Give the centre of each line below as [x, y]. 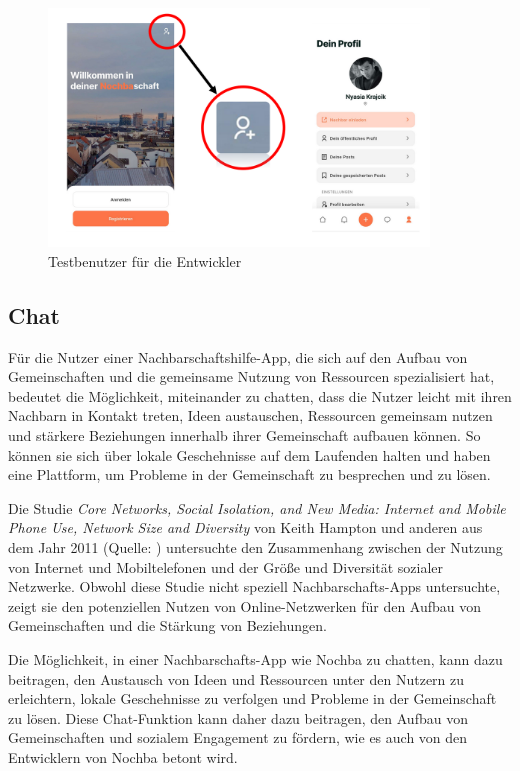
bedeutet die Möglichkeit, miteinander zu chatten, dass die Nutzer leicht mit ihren [260, 395]
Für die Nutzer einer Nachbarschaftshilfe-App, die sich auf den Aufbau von [238, 356]
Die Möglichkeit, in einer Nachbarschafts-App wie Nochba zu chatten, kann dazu [255, 658]
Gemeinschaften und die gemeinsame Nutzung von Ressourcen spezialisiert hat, [251, 376]
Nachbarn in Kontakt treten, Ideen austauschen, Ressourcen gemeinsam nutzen [250, 415]
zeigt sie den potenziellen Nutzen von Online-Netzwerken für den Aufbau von [245, 605]
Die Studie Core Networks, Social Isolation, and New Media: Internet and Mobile [257, 507]
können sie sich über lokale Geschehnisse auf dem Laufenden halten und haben [249, 454]
